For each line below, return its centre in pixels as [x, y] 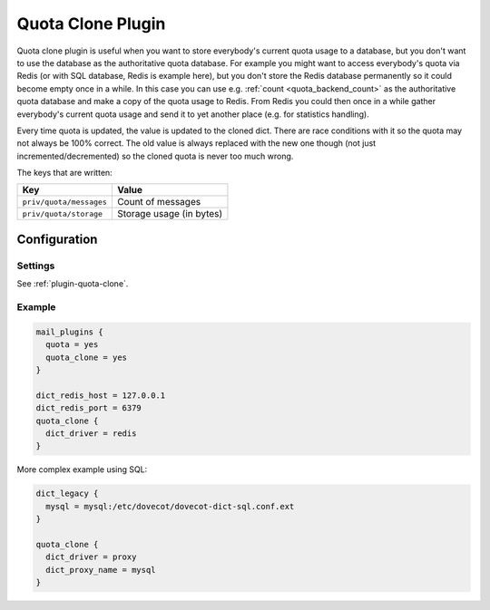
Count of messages [159, 202]
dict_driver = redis [91, 433]
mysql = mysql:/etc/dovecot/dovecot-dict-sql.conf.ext [170, 506]
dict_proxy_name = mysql [101, 570]
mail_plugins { [69, 332]
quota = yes [72, 345]
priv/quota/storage [63, 213]
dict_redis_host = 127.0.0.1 [101, 395]
